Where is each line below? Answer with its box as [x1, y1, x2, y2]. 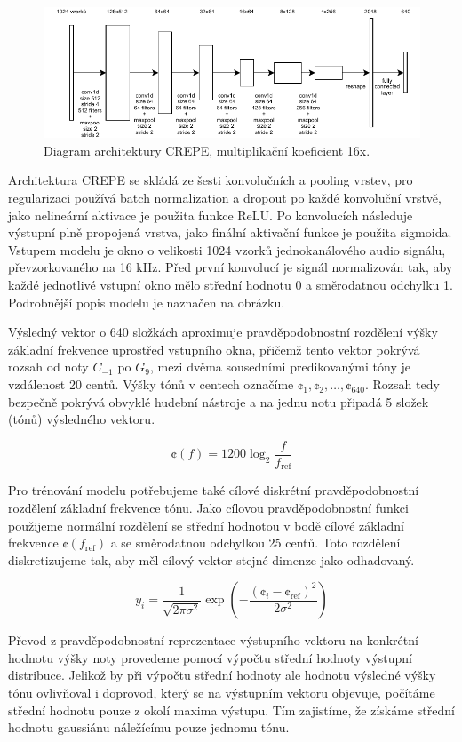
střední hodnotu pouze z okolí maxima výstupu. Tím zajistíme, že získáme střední [8, 700, 455, 719]
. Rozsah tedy [364, 375, 440, 394]
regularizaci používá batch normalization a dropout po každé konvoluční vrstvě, [8, 188, 442, 207]
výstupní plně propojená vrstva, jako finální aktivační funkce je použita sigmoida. [8, 223, 452, 242]
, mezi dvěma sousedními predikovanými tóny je [149, 357, 410, 376]
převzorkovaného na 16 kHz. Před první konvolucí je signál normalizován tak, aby [8, 258, 453, 276]
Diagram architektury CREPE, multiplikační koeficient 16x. [44, 140, 370, 159]
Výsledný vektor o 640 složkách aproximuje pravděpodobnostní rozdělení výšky [8, 323, 438, 341]
